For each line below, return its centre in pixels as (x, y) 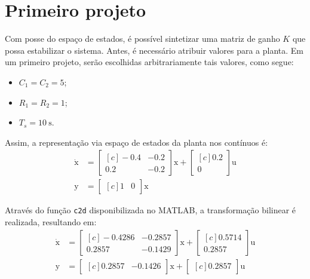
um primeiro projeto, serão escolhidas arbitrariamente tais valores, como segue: (149, 62)
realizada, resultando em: (51, 222)
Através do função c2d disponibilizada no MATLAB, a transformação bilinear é (151, 210)
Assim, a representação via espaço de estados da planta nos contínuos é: (136, 142)
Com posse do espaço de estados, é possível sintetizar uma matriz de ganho (142, 39)
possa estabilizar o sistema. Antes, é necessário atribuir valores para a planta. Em (154, 50)
